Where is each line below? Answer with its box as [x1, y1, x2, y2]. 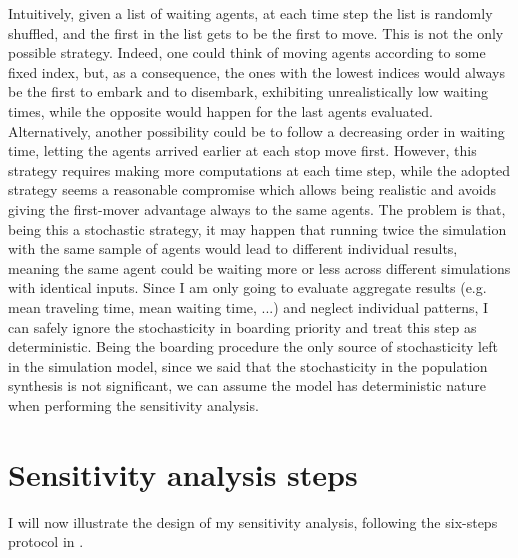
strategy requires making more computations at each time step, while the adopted [8, 159, 511, 180]
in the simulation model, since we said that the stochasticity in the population [8, 355, 488, 376]
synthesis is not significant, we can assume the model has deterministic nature [8, 375, 486, 396]
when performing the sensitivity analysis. [8, 394, 259, 415]
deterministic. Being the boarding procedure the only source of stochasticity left [8, 336, 498, 357]
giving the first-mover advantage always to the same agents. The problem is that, [8, 198, 506, 219]
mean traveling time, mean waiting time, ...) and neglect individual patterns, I [8, 296, 489, 317]
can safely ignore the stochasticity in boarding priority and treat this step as [8, 316, 477, 337]
